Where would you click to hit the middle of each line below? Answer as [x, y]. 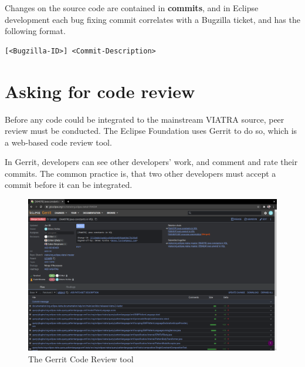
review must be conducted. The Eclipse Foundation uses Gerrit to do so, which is [151, 131]
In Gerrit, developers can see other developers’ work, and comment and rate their [151, 162]
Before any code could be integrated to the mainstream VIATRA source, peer [145, 119]
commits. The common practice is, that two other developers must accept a [140, 173]
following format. [35, 31]
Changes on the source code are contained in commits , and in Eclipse [132, 8]
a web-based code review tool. [58, 142]
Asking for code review [100, 91]
